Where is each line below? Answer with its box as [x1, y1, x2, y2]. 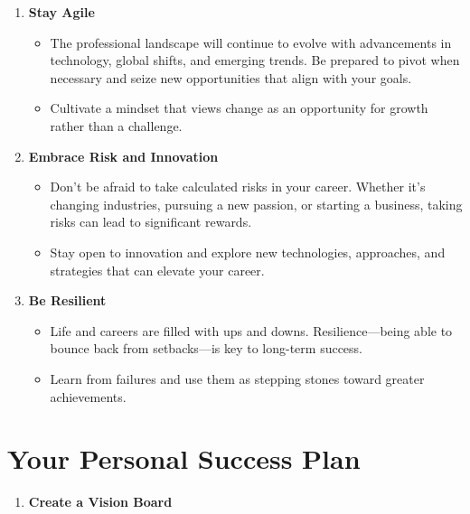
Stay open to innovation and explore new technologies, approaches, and [50, 242, 446, 261]
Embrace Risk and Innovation [28, 146, 219, 165]
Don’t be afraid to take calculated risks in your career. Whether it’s [50, 177, 426, 196]
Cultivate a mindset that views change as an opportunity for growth [50, 98, 428, 117]
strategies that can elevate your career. [50, 260, 265, 279]
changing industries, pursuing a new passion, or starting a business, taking [50, 194, 463, 213]
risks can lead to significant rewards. [50, 212, 252, 231]
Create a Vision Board [28, 492, 173, 511]
